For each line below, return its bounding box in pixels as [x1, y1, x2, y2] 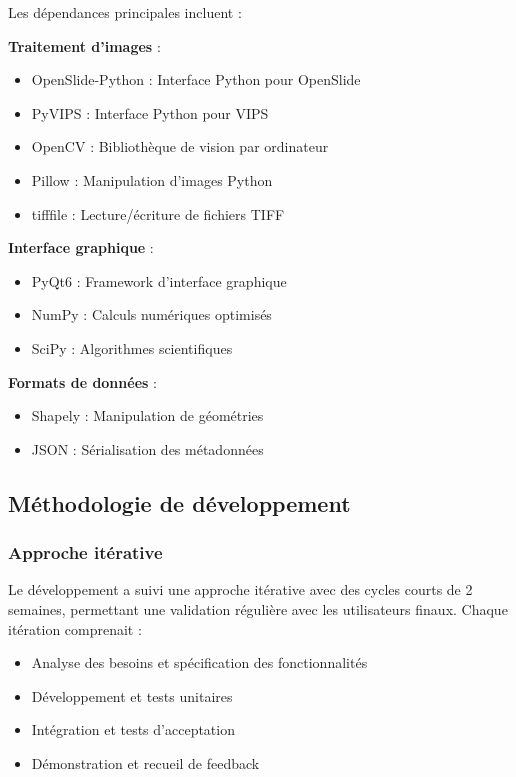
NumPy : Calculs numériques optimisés [31, 304, 272, 325]
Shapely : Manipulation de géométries [31, 405, 264, 426]
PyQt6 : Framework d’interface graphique [31, 270, 287, 291]
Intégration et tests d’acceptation [31, 719, 235, 740]
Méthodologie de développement [8, 487, 351, 518]
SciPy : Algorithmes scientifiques [31, 337, 233, 358]
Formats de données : [8, 371, 157, 392]
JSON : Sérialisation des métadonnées [31, 438, 264, 459]
